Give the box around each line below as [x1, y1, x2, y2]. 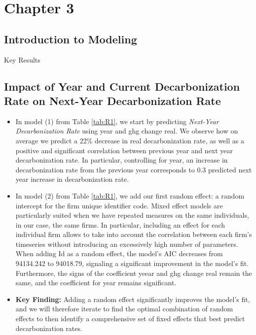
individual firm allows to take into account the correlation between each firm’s [15, 229, 252, 239]
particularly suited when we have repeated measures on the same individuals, [15, 210, 249, 220]
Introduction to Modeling [4, 31, 137, 46]
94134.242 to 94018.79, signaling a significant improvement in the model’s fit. [15, 258, 249, 268]
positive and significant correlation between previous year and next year [15, 145, 233, 155]
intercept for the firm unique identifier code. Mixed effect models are [15, 200, 223, 210]
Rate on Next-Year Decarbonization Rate [4, 93, 221, 108]
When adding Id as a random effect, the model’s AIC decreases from [15, 248, 223, 259]
